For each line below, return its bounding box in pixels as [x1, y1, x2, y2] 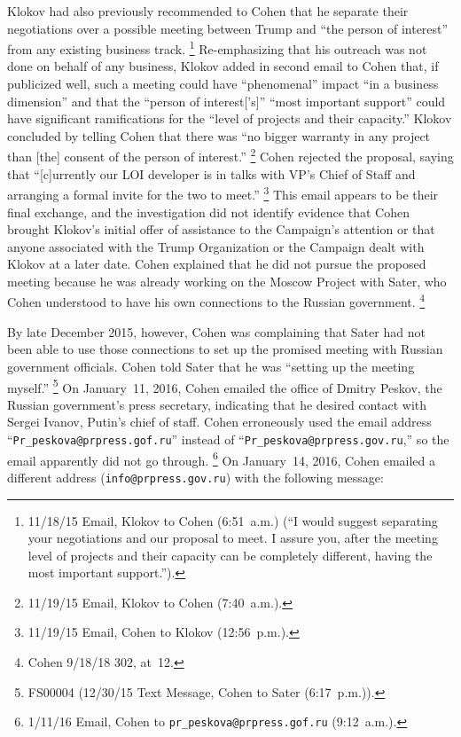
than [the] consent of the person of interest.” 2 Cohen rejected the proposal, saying [7, 145, 454, 166]
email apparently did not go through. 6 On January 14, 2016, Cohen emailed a [7, 448, 435, 469]
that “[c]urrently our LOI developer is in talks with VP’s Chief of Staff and [7, 164, 416, 183]
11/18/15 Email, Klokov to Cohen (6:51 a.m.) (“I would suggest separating [27, 511, 438, 529]
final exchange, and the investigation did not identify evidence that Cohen [7, 202, 410, 221]
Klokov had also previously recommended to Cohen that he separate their [7, 2, 409, 20]
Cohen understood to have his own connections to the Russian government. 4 [7, 290, 426, 311]
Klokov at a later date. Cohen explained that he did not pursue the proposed [7, 255, 426, 273]
